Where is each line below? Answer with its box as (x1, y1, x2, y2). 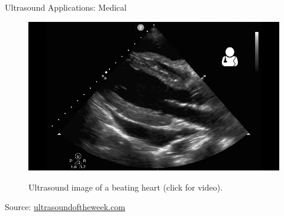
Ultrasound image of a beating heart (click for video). (28, 180, 223, 193)
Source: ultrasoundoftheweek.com (5, 201, 125, 213)
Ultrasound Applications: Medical (5, 1, 127, 13)
